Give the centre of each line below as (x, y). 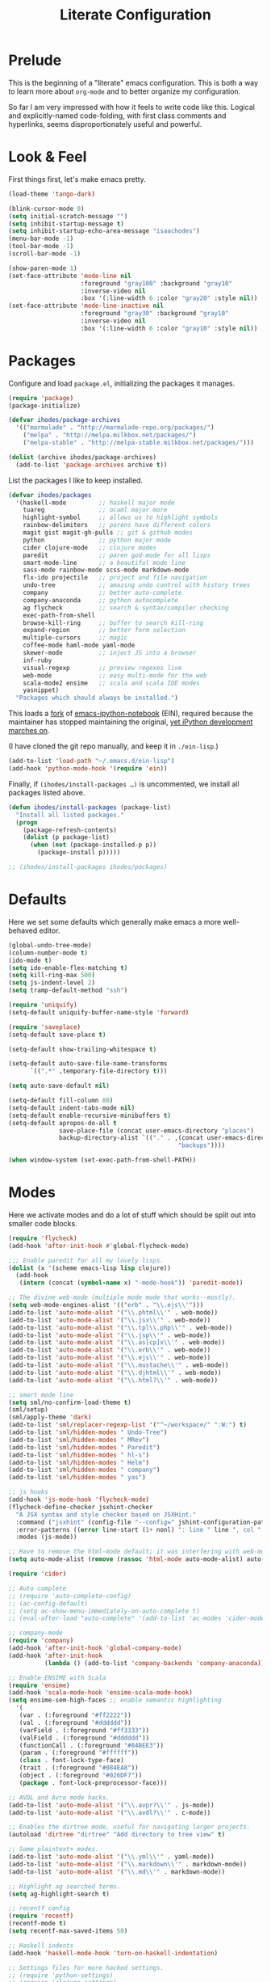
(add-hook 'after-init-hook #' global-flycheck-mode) (99, 1246)
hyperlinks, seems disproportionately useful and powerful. (105, 124)
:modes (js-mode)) (47, 1537)
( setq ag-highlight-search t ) (59, 1894)
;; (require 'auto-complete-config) (70, 1596)
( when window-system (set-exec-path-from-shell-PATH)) (102, 1160)
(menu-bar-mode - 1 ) (41, 239)
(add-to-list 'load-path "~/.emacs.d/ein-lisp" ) (92, 761)
